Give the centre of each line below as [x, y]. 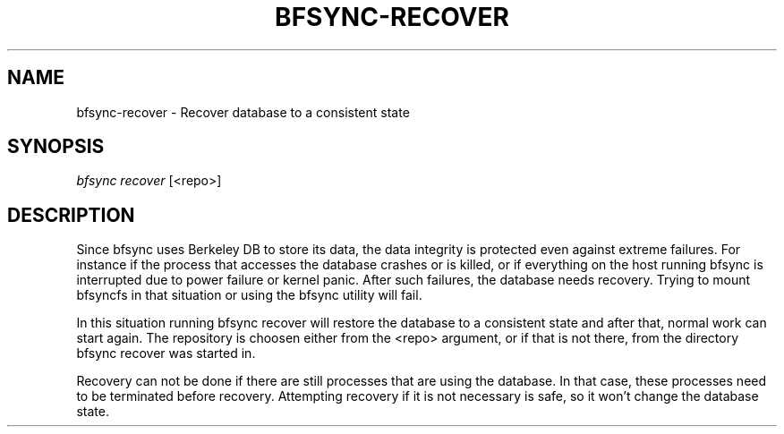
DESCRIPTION [71, 215]
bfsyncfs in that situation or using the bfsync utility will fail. [249, 295]
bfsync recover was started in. [166, 353]
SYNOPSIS [56, 147]
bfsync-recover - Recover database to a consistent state [243, 112]
